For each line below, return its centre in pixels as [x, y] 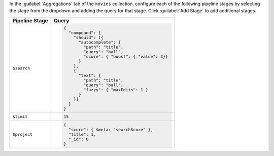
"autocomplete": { [100, 42]
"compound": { [85, 33]
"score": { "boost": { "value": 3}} [126, 56]
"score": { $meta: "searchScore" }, [111, 130]
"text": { [90, 75]
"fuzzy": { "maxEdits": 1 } [116, 89]
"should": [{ [89, 37]
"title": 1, [82, 134]
